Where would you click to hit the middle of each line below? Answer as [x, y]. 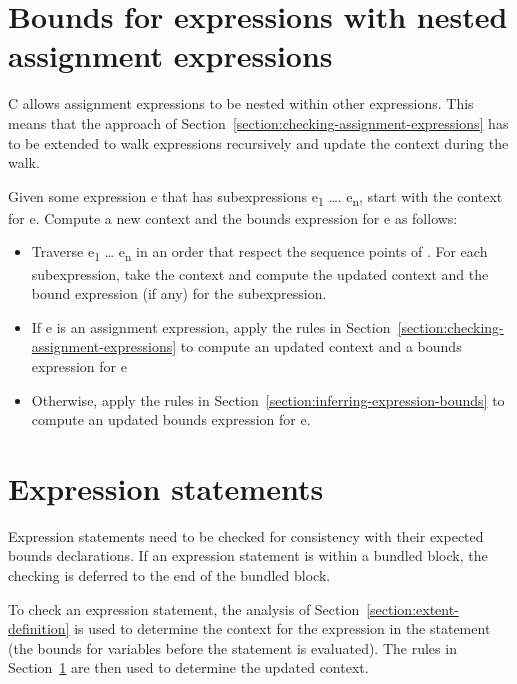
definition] [39, 628]
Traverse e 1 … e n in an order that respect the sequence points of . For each [259, 253]
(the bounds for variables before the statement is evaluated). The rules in [232, 647]
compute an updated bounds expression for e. [171, 419]
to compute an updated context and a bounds [321, 346]
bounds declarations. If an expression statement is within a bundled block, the [248, 555]
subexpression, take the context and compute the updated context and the [260, 273]
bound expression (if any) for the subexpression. [179, 293]
